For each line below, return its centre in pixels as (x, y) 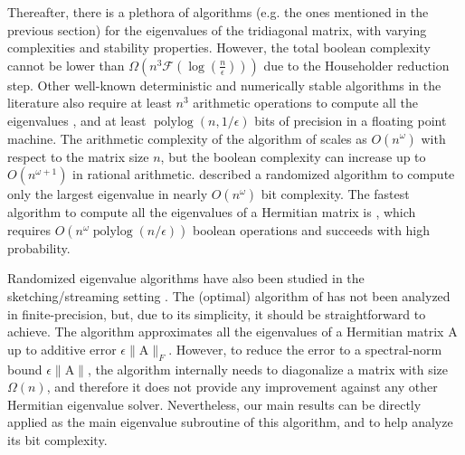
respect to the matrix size (78, 156)
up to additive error (62, 349)
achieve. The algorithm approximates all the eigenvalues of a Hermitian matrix (226, 332)
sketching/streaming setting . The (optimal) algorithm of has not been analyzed (229, 295)
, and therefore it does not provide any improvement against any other (242, 387)
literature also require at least (90, 103)
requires (29, 229)
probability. (39, 247)
